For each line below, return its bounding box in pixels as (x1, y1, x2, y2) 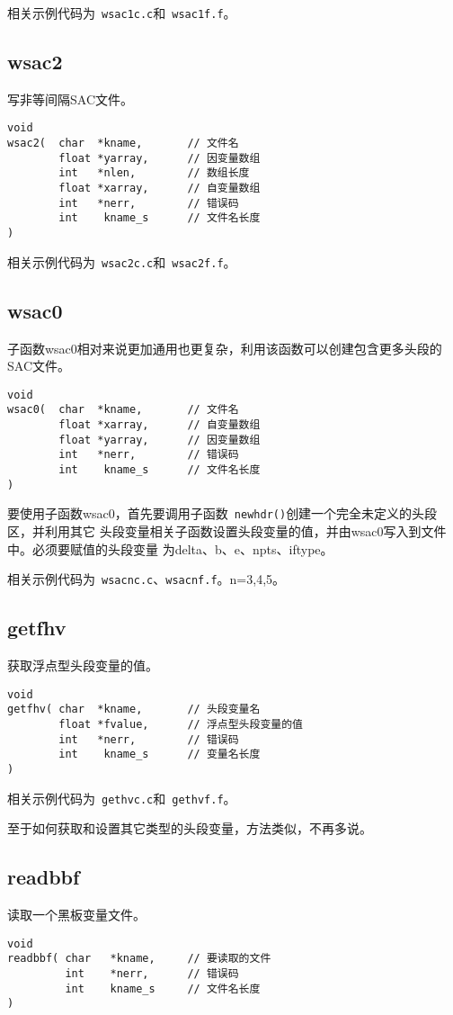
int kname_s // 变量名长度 (58, 748, 261, 761)
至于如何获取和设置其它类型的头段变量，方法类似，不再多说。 (7, 819, 372, 838)
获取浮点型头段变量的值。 (7, 656, 158, 675)
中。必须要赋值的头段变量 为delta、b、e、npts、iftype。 (7, 539, 333, 558)
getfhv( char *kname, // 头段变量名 (7, 703, 261, 716)
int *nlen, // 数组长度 (58, 166, 250, 180)
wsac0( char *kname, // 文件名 (7, 403, 239, 417)
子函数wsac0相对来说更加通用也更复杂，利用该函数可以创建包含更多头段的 (7, 338, 442, 357)
